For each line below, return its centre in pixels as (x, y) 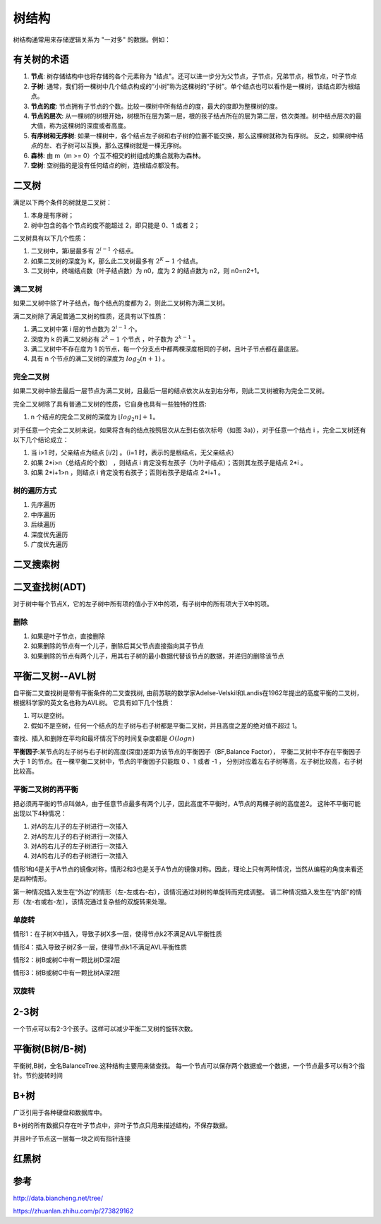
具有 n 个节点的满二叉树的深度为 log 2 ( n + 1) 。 (100, 360)
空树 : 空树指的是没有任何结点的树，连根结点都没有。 (107, 165)
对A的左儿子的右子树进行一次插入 (79, 836)
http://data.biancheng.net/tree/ (58, 1198)
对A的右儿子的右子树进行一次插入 (79, 856)
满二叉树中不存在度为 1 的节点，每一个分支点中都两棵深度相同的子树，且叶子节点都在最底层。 (167, 349)
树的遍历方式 (35, 491)
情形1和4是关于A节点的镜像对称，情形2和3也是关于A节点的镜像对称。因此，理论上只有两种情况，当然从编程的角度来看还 (188, 869)
